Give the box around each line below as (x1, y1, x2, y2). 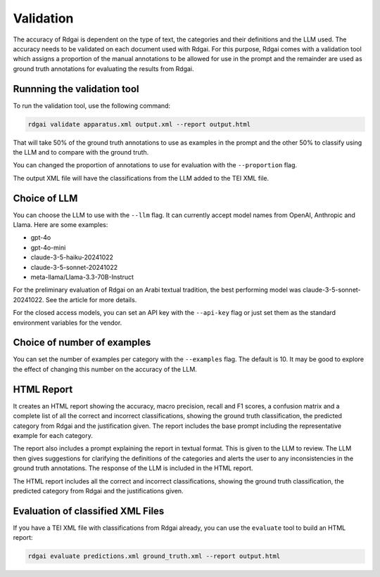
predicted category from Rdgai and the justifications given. (13, 486, 184, 495)
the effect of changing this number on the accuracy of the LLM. (13, 365, 197, 373)
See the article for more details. (46, 295, 137, 304)
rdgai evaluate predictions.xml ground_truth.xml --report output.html (27, 552, 281, 560)
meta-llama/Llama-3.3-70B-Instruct (30, 273, 134, 281)
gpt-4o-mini (30, 243, 66, 252)
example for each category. (13, 431, 93, 439)
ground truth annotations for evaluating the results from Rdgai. (13, 64, 194, 73)
